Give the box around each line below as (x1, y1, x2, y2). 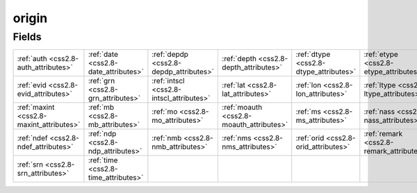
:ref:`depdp (152, 49, 189, 59)
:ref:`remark (363, 129, 403, 139)
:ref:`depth (222, 54, 257, 64)
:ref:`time (88, 156, 118, 165)
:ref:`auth (17, 54, 48, 64)
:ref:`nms (222, 133, 252, 143)
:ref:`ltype (363, 81, 396, 90)
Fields (13, 31, 42, 43)
